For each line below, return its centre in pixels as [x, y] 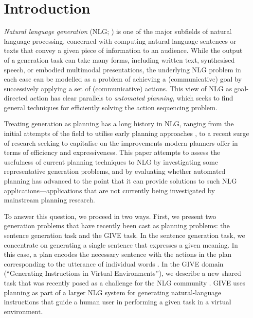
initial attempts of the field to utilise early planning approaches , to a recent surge [126, 133]
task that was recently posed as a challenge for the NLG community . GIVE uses [125, 282]
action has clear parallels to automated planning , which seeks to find [132, 98]
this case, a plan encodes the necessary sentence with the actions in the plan [118, 254]
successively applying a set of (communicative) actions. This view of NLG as [118, 88]
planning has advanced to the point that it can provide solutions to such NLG [120, 181]
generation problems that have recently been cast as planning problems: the [117, 226]
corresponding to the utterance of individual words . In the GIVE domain [114, 263]
